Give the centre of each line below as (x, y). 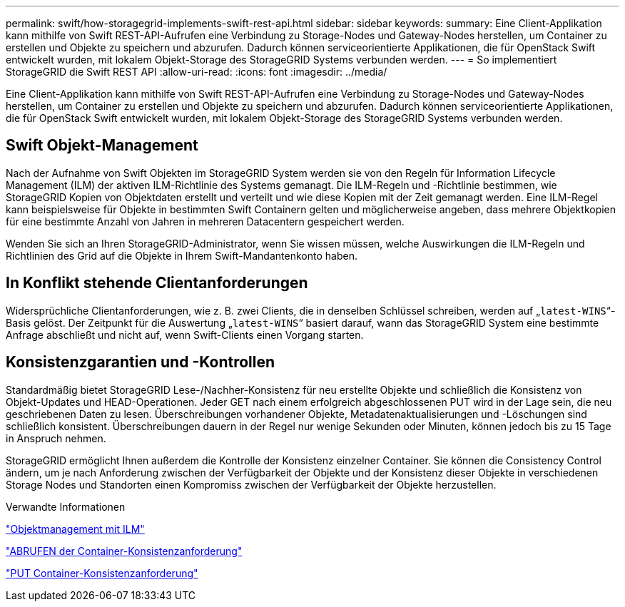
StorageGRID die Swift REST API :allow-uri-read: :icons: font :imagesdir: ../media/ (197, 72)
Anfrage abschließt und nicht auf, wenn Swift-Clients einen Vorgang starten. (185, 335)
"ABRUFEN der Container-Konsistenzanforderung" (124, 551)
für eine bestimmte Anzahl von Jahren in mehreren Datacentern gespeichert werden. (205, 221)
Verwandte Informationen (66, 506)
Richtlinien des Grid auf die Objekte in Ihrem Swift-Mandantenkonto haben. (182, 255)
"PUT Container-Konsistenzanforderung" (102, 573)
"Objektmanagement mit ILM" (75, 529)
